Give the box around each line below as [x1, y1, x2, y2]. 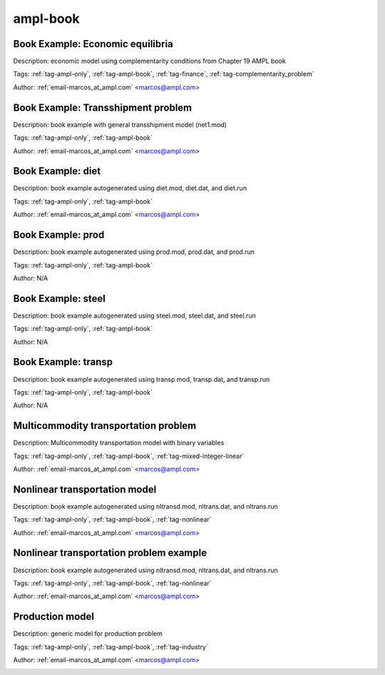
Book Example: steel [13, 293, 106, 305]
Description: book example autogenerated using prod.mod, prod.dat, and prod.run [13, 248, 255, 256]
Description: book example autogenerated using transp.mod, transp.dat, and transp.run [13, 375, 270, 383]
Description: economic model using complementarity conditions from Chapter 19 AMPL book [13, 57, 287, 66]
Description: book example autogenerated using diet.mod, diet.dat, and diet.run [13, 184, 247, 193]
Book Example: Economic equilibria [13, 38, 174, 50]
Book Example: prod [13, 229, 105, 241]
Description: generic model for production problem [13, 629, 163, 638]
